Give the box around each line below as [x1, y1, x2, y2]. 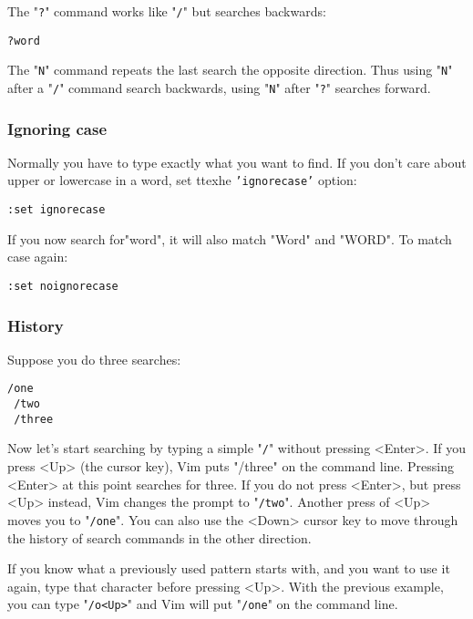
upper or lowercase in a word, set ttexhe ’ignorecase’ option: [7, 170, 357, 190]
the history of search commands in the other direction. [7, 528, 312, 547]
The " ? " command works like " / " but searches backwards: [7, 2, 326, 20]
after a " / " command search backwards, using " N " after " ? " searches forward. [7, 77, 431, 97]
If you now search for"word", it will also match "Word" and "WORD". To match [7, 229, 452, 248]
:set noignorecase [7, 279, 118, 293]
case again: [7, 247, 68, 266]
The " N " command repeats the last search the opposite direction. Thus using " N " [7, 60, 453, 79]
